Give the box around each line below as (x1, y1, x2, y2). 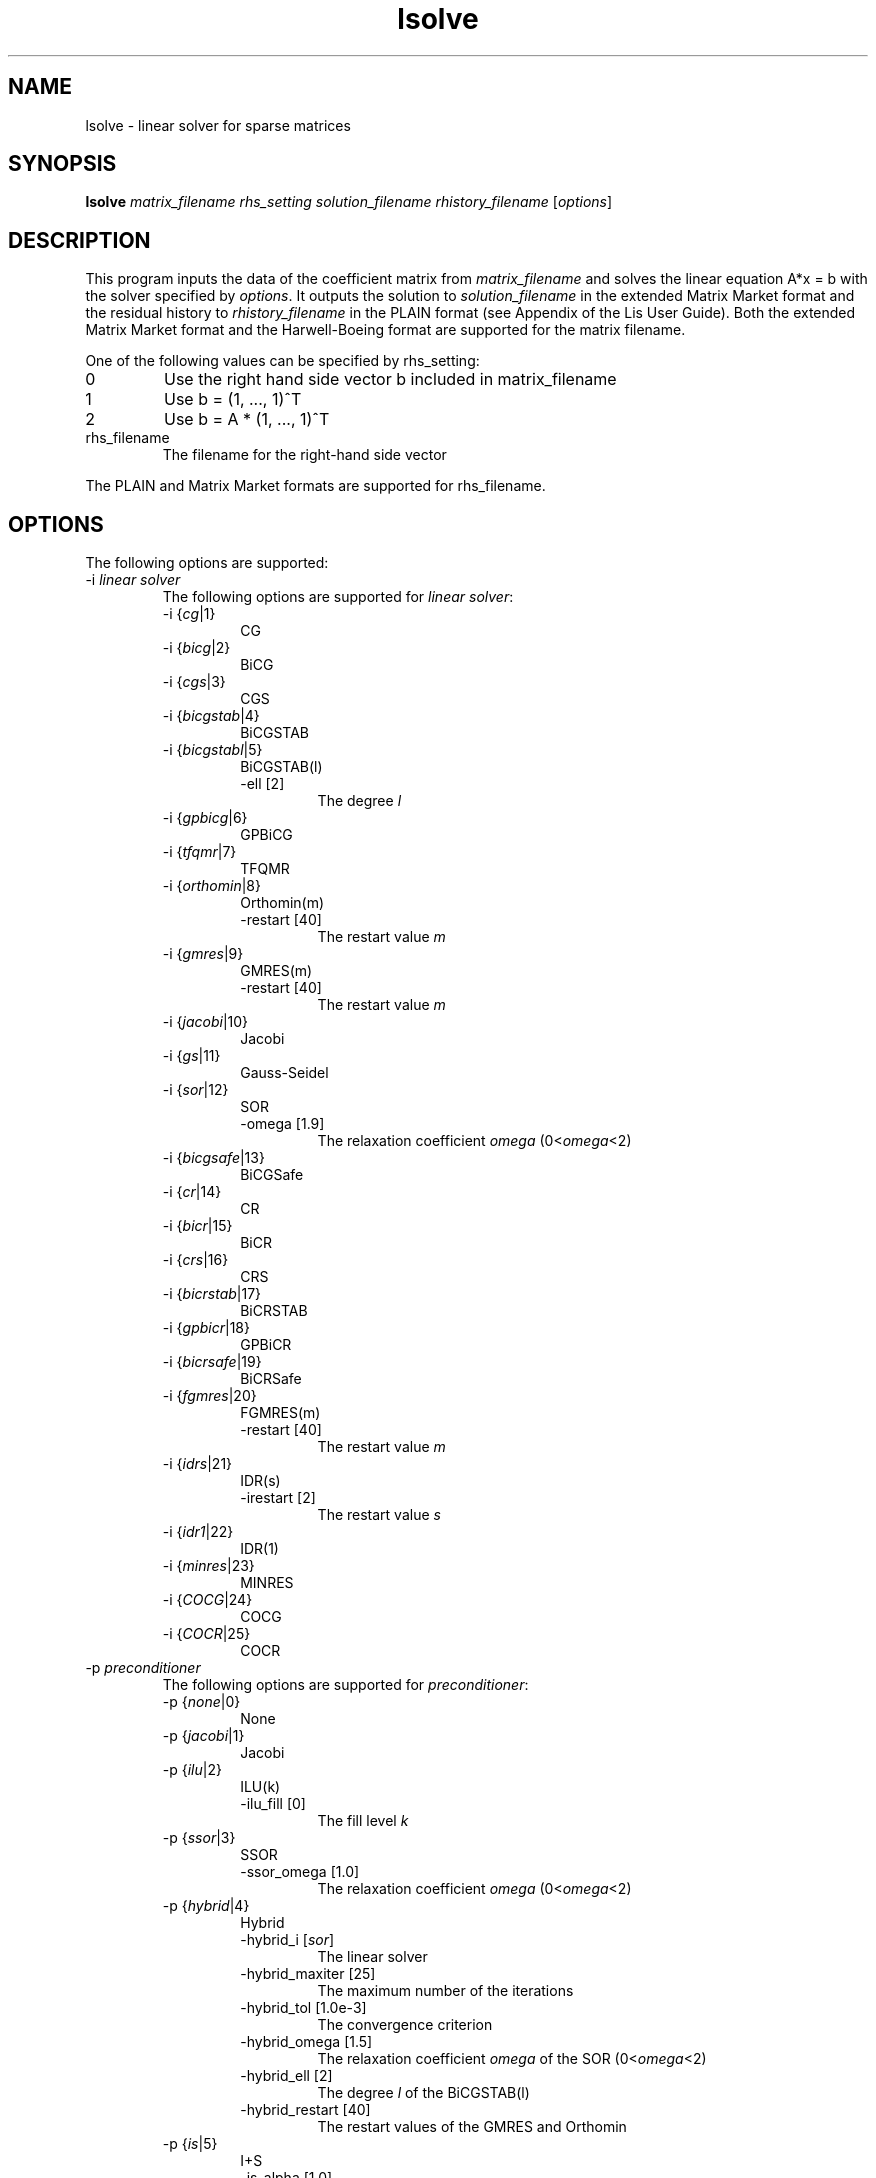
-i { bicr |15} (162, 1217, 233, 1235)
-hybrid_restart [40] (240, 2101, 371, 2119)
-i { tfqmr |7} (162, 843, 237, 861)
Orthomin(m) (240, 894, 325, 912)
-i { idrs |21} (162, 1455, 233, 1473)
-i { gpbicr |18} (162, 1319, 250, 1337)
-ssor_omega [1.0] (240, 1863, 360, 1881)
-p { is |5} (162, 2135, 218, 2153)
